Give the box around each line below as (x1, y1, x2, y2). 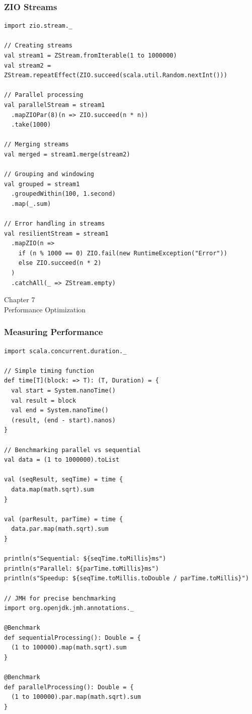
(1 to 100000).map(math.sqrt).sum (11, 644, 127, 651)
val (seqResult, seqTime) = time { (4, 476, 123, 483)
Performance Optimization (4, 304, 86, 314)
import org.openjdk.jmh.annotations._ (4, 605, 134, 612)
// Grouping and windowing (4, 171, 94, 178)
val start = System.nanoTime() (11, 387, 116, 395)
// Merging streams (4, 141, 69, 148)
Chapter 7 (4, 294, 35, 305)
